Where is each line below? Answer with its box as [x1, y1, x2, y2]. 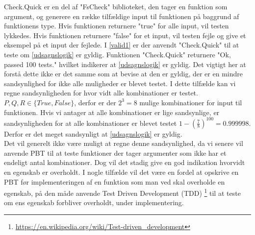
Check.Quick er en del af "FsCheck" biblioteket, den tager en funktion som [4, 1, 228, 11]
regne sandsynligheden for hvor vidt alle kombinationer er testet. [4, 88, 198, 98]
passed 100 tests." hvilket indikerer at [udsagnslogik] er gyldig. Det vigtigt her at [4, 59, 246, 69]
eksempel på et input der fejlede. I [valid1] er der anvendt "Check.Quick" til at [4, 40, 239, 50]
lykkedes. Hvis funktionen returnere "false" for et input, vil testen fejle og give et [4, 30, 246, 40]
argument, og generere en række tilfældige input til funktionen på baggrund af [4, 11, 239, 21]
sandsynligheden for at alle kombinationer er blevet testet [4, 117, 177, 128]
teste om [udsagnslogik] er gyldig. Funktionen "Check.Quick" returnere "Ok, [4, 49, 231, 59]
